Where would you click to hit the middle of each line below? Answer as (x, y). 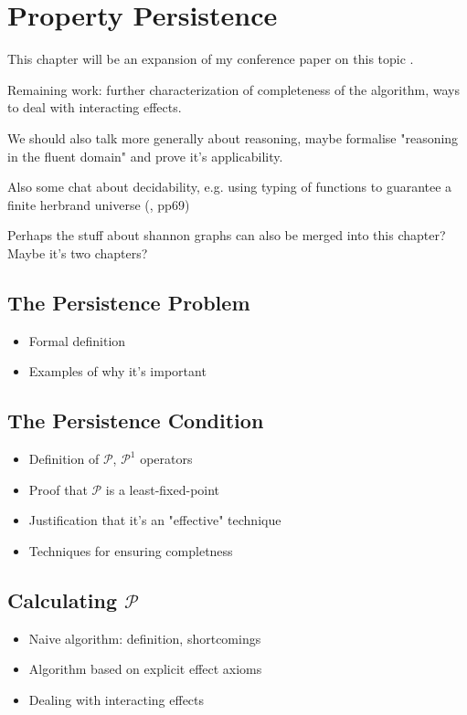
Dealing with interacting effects (117, 699)
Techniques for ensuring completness (131, 550)
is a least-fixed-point (163, 489)
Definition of (64, 459)
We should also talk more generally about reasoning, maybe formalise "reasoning (233, 137)
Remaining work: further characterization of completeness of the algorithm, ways (233, 89)
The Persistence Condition (136, 421)
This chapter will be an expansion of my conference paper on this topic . (211, 59)
